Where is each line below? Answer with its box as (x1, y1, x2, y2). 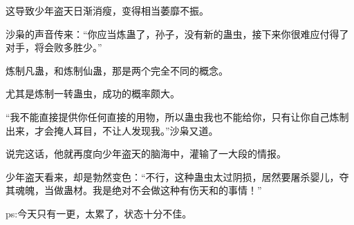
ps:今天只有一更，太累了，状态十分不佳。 (6, 206, 192, 220)
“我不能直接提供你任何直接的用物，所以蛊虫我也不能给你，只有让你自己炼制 (6, 109, 349, 124)
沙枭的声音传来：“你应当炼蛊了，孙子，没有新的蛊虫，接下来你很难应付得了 (6, 26, 349, 41)
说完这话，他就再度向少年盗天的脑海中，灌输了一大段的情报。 (6, 146, 286, 161)
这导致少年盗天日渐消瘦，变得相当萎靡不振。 (6, 3, 209, 17)
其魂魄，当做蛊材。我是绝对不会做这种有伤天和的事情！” (6, 183, 262, 197)
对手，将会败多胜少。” (6, 40, 102, 55)
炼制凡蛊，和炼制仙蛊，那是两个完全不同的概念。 (6, 63, 228, 77)
